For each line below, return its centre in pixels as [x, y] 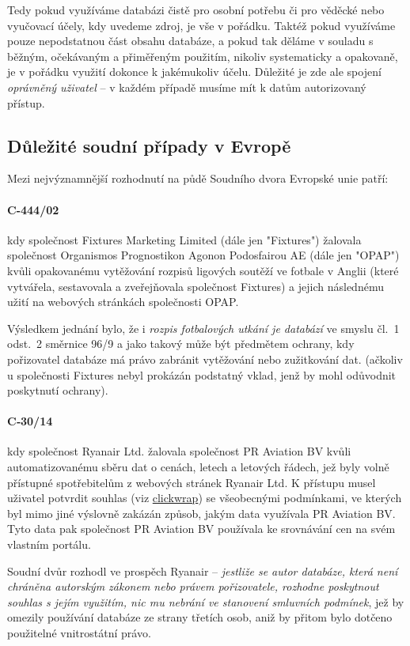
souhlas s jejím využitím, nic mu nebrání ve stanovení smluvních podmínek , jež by [206, 601]
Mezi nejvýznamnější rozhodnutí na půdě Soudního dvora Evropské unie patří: [198, 178]
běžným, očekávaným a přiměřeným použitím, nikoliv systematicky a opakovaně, [203, 56]
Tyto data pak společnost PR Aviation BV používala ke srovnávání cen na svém [201, 529]
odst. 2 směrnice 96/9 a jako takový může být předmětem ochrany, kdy [181, 344]
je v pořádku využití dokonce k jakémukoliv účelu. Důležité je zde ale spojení [194, 72]
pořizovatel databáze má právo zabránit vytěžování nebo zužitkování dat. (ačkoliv [205, 359]
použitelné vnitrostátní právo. [79, 633]
